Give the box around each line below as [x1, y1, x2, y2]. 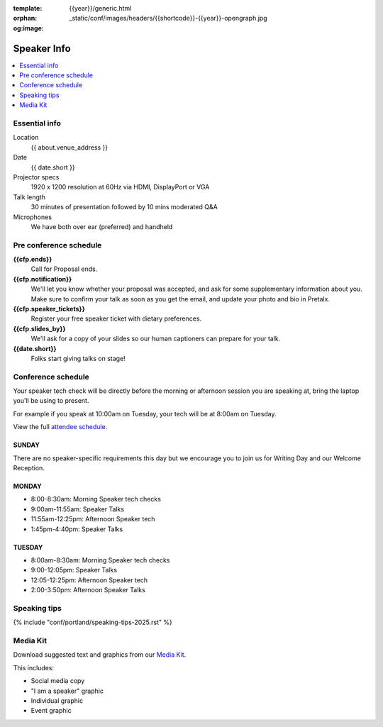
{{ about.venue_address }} [30, 143, 109, 152]
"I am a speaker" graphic [30, 687, 104, 695]
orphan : [13, 14, 38, 23]
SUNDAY [13, 440, 40, 450]
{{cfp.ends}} [13, 255, 52, 264]
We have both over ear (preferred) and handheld [30, 222, 173, 231]
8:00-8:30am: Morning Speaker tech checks [30, 495, 161, 504]
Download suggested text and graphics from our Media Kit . [13, 650, 187, 659]
